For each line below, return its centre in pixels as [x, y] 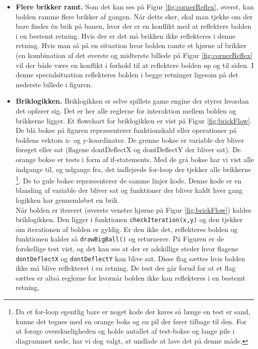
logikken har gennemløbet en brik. [67, 200]
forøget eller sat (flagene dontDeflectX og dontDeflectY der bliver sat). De [128, 149]
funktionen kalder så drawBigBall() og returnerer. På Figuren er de [120, 239]
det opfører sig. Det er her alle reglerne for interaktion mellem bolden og [126, 110]
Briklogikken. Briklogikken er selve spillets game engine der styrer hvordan [132, 101]
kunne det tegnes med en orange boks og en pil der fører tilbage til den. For [131, 321]
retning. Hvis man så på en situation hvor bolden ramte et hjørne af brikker [131, 45]
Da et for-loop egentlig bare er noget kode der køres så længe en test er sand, [133, 312]
